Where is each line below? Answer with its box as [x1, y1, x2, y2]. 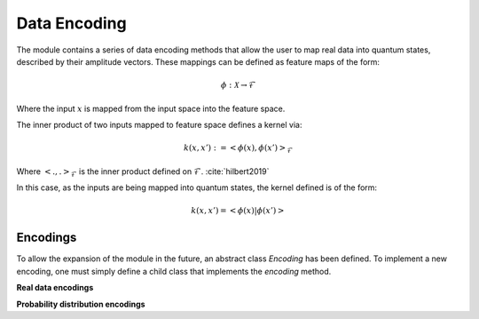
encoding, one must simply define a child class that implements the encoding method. [16, 266, 332, 276]
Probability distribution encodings [16, 299, 145, 309]
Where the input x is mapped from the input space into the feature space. [16, 103, 286, 114]
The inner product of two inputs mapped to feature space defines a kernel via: [16, 119, 302, 130]
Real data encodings [16, 283, 94, 293]
